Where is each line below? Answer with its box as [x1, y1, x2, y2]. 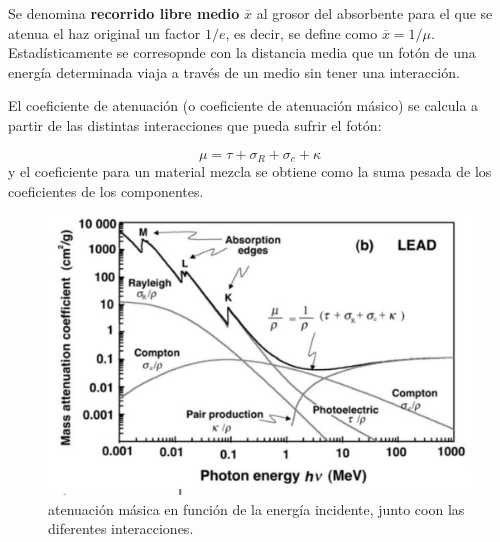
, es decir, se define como [225, 22, 378, 43]
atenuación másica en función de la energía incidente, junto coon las [48, 498, 465, 519]
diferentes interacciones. [48, 518, 194, 539]
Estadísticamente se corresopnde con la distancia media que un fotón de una [8, 42, 476, 63]
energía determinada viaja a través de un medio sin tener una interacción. [8, 61, 460, 82]
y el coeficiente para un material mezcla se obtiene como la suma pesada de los [8, 161, 492, 182]
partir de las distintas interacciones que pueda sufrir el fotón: [8, 114, 382, 135]
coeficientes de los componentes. [8, 180, 204, 201]
